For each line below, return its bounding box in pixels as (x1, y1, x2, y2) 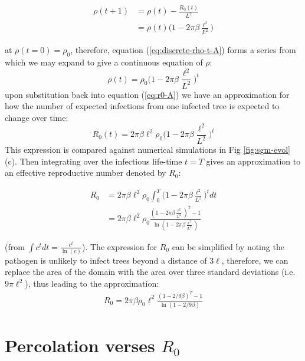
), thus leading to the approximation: (25, 277, 159, 290)
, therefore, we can (221, 254, 288, 266)
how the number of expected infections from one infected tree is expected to (5, 100, 280, 112)
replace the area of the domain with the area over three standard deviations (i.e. (5, 265, 296, 278)
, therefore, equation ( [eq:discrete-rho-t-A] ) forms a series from (70, 44, 296, 56)
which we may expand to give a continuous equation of (5, 56, 203, 68)
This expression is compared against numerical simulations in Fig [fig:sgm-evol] (5, 143, 290, 156)
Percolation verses (5, 333, 155, 357)
